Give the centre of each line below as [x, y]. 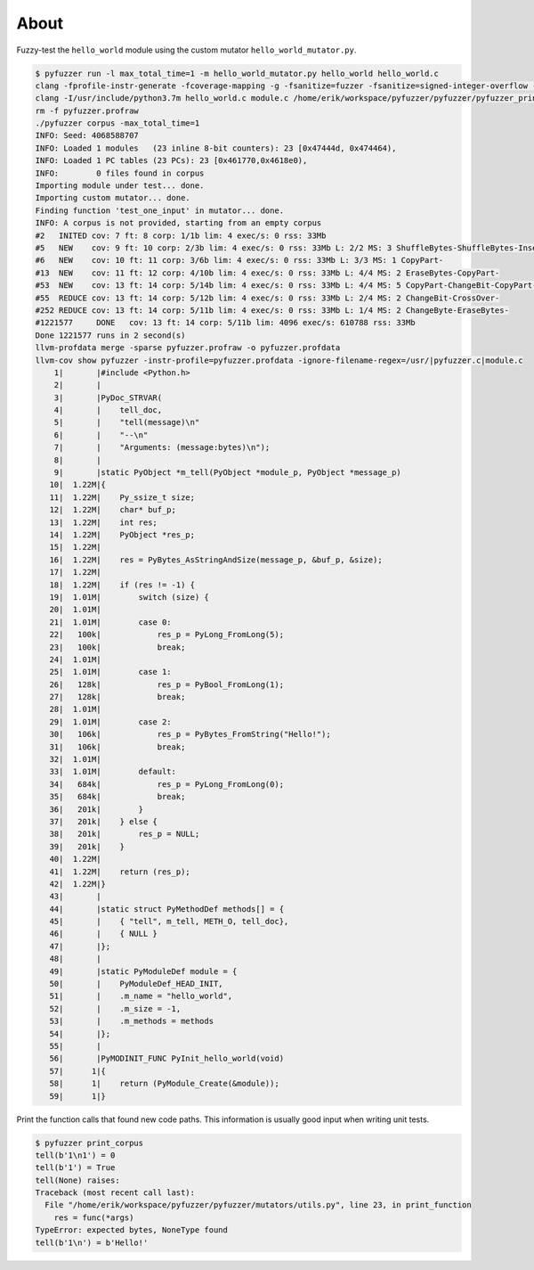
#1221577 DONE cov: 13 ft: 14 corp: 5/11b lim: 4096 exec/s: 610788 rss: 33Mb [225, 323]
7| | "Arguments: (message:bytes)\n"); [162, 447]
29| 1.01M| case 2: [111, 721]
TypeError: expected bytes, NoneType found [132, 1230]
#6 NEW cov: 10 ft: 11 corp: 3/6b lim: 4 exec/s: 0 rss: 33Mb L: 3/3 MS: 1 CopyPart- [239, 260]
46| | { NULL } [103, 934]
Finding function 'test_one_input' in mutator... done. [160, 210]
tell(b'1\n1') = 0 [75, 1155]
